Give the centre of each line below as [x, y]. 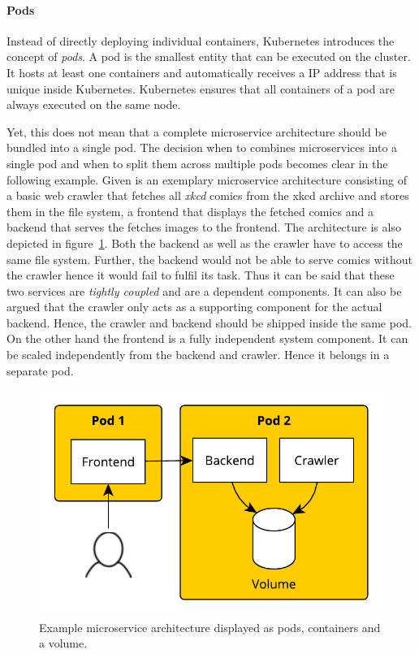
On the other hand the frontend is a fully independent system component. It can [207, 338]
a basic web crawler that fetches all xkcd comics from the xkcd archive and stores [208, 195]
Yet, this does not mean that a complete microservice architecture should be [197, 131]
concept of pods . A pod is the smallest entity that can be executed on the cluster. [209, 56]
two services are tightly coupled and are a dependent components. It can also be [204, 290]
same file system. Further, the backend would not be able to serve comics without [209, 259]
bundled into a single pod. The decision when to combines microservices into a [202, 147]
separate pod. [40, 370]
